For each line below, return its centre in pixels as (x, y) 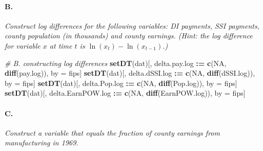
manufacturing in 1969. (42, 143)
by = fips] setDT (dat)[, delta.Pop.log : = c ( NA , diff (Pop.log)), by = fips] (121, 83)
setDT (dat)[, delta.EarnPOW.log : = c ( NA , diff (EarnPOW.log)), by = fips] (125, 93)
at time (61, 45)
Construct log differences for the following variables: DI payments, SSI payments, (132, 25)
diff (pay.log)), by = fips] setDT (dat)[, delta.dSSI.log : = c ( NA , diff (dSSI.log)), (130, 73)
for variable (23, 45)
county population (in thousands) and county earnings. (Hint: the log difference (129, 36)
